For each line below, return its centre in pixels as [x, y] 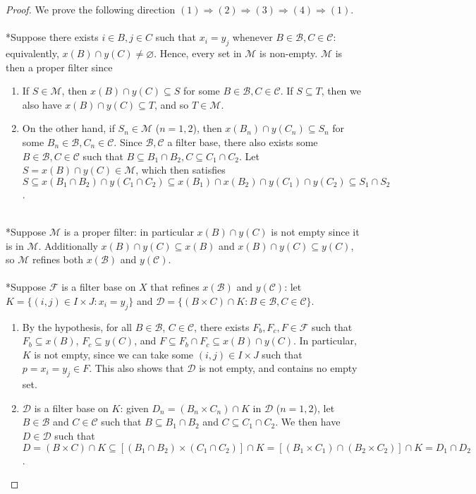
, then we [341, 91]
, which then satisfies [181, 170]
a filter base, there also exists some [243, 141]
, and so [172, 104]
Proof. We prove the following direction [91, 9]
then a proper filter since [59, 67]
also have [42, 104]
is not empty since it [315, 231]
